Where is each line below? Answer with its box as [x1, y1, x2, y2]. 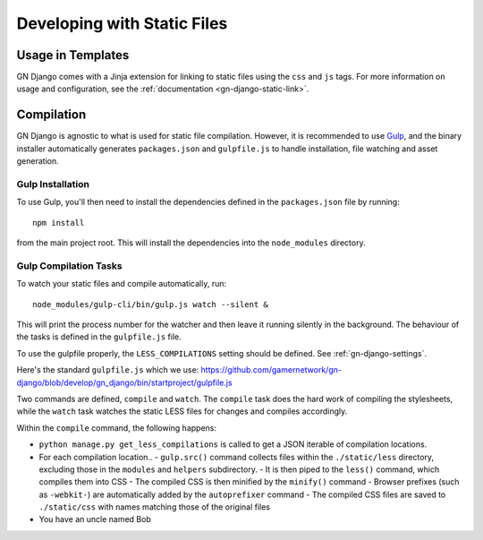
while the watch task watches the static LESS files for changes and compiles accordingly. [16, 406, 348, 416]
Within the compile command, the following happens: [16, 422, 216, 433]
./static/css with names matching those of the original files [38, 501, 271, 512]
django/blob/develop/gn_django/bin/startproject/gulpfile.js [16, 377, 233, 388]
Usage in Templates [16, 47, 130, 63]
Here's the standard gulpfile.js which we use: [16, 364, 199, 375]
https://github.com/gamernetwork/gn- [200, 364, 342, 375]
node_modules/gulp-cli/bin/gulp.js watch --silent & [32, 299, 268, 309]
